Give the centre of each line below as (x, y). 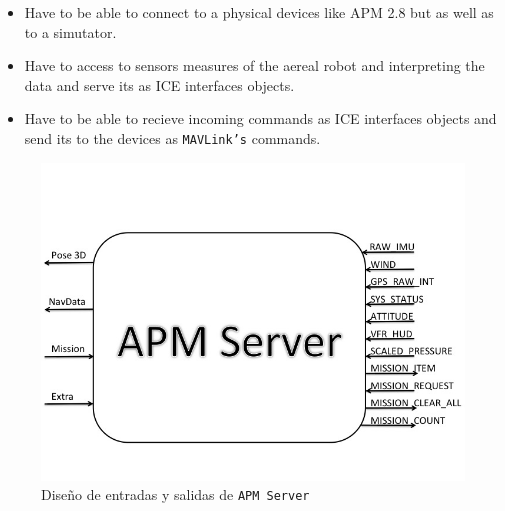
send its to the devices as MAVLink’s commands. (172, 137)
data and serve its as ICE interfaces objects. (159, 84)
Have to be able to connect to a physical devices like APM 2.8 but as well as (259, 12)
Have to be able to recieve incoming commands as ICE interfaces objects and (260, 118)
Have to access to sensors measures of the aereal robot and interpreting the (254, 65)
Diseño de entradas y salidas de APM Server (175, 494)
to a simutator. (70, 31)
